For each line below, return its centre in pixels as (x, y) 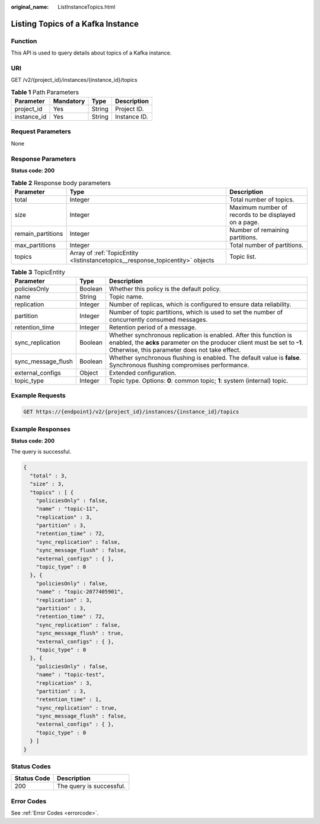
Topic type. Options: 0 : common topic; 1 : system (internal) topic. (199, 381)
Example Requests (38, 396)
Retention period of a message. (153, 328)
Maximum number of (258, 207)
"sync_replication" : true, (77, 708)
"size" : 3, (47, 484)
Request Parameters (41, 132)
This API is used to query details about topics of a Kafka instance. (91, 53)
